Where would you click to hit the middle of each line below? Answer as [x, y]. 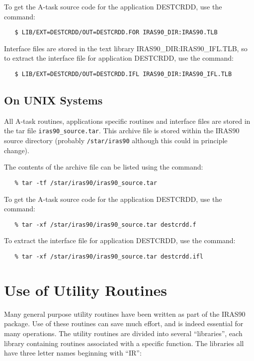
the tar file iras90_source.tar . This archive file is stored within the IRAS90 [122, 131]
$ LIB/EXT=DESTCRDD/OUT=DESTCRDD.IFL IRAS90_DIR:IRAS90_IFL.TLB [123, 74]
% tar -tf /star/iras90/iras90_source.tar [86, 183]
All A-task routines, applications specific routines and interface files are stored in [127, 121]
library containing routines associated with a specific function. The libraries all [124, 343]
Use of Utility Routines [86, 290]
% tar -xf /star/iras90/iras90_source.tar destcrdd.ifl [109, 257]
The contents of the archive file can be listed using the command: [104, 167]
